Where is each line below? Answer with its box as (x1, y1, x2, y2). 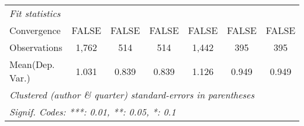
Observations (9, 40, 63, 54)
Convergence (9, 23, 61, 37)
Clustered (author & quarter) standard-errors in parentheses (9, 88, 254, 101)
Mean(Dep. (9, 57, 55, 71)
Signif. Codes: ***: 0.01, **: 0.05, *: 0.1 (9, 105, 176, 118)
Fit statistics (9, 6, 61, 20)
